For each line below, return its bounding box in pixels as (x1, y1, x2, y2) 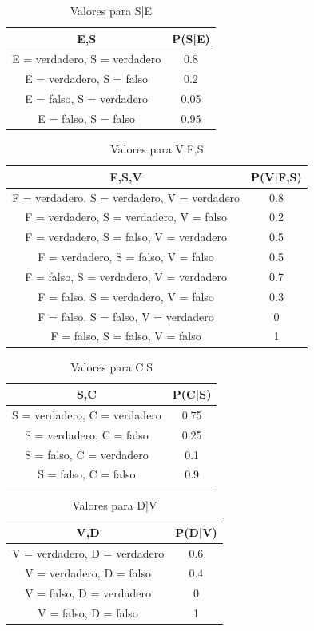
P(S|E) (172, 30, 210, 46)
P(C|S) (172, 386, 212, 403)
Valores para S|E (70, 2, 153, 18)
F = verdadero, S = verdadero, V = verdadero (12, 189, 240, 205)
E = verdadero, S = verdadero (12, 50, 161, 67)
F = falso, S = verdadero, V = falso (38, 288, 214, 304)
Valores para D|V (72, 496, 157, 513)
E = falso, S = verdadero (25, 90, 149, 107)
